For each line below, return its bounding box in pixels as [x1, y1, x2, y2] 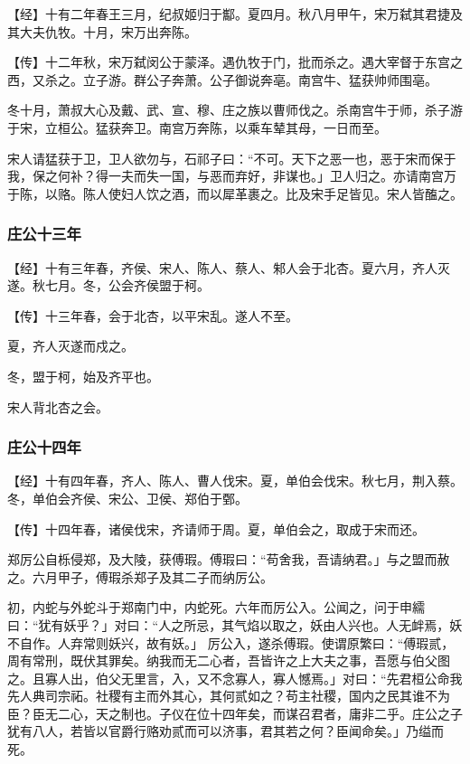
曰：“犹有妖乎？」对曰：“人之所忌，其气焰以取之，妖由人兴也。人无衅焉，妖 [7, 615, 463, 634]
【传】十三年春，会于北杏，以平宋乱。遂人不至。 [7, 306, 298, 325]
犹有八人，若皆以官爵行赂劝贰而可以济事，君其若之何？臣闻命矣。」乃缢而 [7, 722, 444, 740]
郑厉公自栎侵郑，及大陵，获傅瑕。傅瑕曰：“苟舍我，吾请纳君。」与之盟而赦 [7, 550, 450, 569]
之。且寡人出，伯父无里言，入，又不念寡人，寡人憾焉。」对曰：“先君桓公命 [7, 668, 450, 687]
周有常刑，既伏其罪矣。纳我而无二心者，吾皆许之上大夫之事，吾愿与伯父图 [7, 651, 450, 670]
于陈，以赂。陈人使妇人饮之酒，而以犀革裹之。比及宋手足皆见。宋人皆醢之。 [7, 184, 463, 203]
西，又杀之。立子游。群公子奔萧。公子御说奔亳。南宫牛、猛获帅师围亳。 [7, 70, 437, 89]
